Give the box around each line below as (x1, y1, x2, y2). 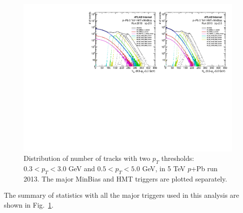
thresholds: (161, 153, 194, 163)
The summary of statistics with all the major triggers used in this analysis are (4, 190, 240, 200)
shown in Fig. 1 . (4, 200, 54, 210)
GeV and (68, 163, 95, 174)
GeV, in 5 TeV (142, 163, 185, 174)
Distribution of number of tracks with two (24, 153, 151, 163)
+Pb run (191, 163, 218, 174)
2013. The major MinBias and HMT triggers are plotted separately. (24, 173, 227, 183)
